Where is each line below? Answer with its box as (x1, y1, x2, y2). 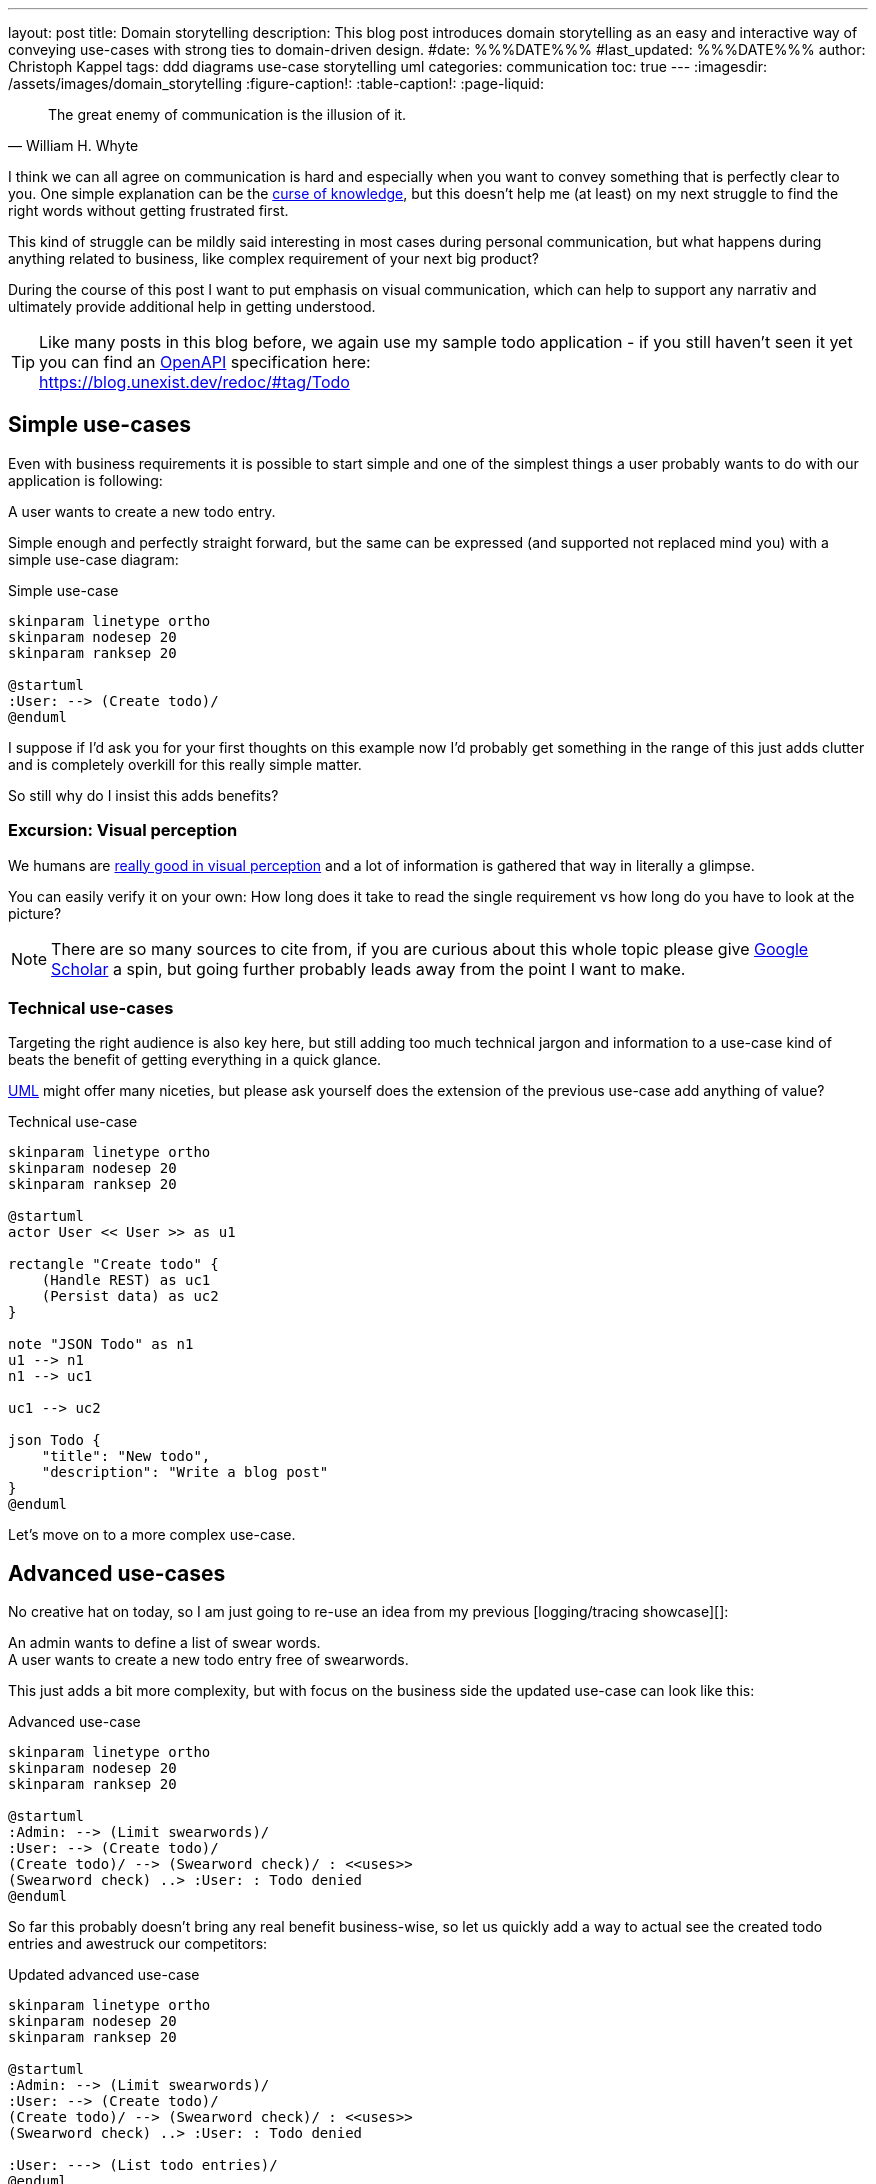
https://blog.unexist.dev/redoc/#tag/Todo (39, 372, 350, 392)
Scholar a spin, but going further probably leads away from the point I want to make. (51, 958, 686, 979)
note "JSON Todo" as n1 (8, 1336, 194, 1353)
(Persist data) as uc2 (41, 1288, 219, 1305)
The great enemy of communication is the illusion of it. (48, 106, 407, 123)
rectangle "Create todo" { (8, 1256, 219, 1273)
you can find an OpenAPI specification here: (39, 352, 371, 372)
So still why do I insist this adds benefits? (8, 786, 279, 804)
